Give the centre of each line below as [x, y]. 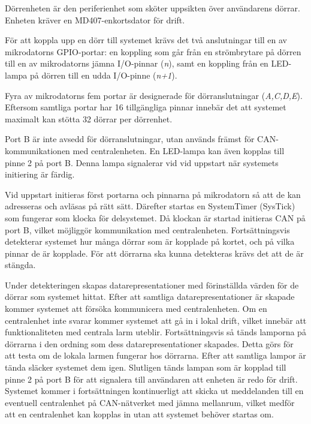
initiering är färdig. [40, 174]
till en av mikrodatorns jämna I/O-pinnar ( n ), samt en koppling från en [137, 63]
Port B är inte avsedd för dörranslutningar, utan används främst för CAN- [142, 139]
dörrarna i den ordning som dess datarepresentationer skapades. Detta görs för [149, 343]
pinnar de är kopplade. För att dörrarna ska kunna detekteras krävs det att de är [154, 253]
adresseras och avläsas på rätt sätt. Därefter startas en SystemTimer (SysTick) [150, 206]
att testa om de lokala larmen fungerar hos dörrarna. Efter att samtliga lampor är [155, 355]
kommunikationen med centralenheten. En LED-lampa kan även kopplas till [145, 150]
